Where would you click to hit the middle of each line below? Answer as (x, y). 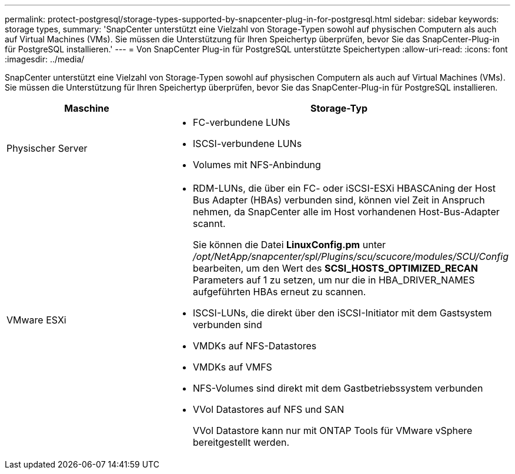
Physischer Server (47, 148)
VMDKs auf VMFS (233, 367)
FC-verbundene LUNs (242, 122)
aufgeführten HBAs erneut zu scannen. (280, 292)
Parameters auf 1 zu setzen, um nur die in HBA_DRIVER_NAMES (334, 280)
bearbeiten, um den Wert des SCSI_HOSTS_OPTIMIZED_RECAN (335, 268)
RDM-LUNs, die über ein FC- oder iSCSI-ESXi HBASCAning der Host (345, 188)
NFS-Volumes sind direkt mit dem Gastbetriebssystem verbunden (338, 388)
